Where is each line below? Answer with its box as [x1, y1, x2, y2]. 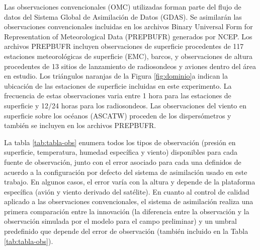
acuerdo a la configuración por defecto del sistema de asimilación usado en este [4, 166, 247, 177]
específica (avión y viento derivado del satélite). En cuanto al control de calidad [4, 186, 249, 197]
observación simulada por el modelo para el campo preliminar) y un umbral [4, 216, 237, 226]
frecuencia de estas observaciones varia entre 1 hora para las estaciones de [4, 90, 231, 101]
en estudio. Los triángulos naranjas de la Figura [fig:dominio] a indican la [4, 71, 228, 81]
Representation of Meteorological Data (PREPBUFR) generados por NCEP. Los [4, 31, 252, 41]
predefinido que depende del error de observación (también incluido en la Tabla [4, 226, 248, 236]
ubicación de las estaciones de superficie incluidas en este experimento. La [4, 80, 232, 91]
